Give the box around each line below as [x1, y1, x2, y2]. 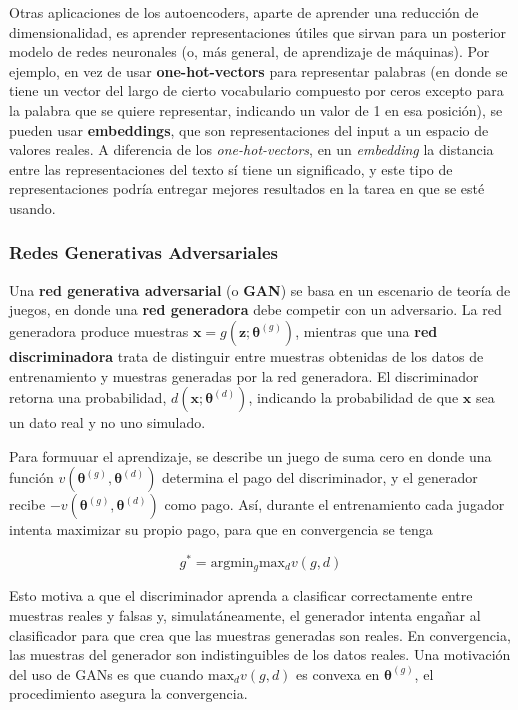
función [9, 467, 54, 488]
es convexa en [296, 663, 380, 684]
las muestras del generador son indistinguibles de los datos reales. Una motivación [9, 644, 511, 665]
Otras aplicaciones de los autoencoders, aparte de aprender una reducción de [9, 2, 479, 22]
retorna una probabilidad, [9, 387, 167, 408]
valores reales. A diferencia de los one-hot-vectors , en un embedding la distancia [9, 139, 494, 160]
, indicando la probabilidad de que [248, 387, 459, 408]
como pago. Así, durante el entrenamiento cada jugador [164, 494, 505, 515]
